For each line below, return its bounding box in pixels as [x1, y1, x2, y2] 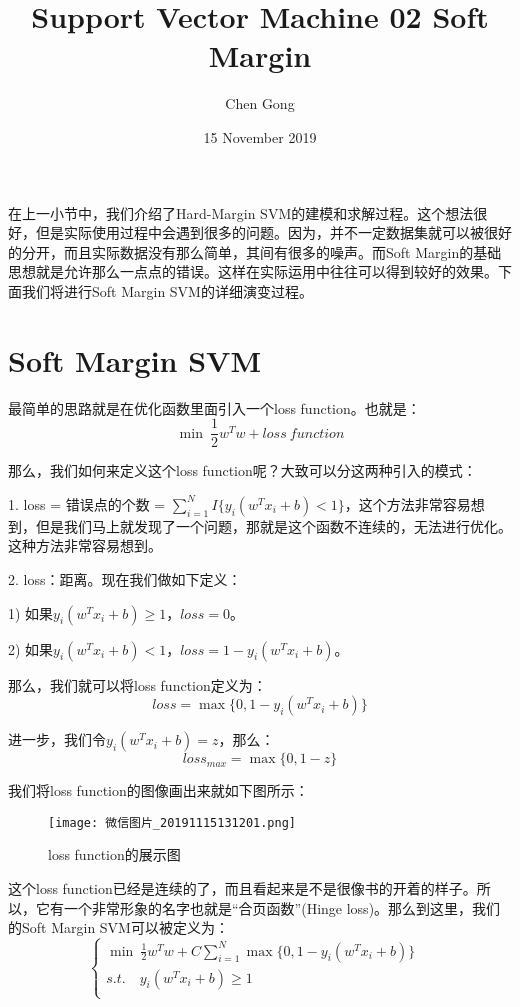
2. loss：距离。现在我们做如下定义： [8, 569, 242, 590]
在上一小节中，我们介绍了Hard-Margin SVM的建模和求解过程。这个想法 [8, 202, 474, 223]
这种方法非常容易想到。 [8, 535, 162, 556]
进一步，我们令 [8, 729, 106, 750]
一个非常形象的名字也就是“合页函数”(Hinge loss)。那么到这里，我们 [63, 897, 501, 918]
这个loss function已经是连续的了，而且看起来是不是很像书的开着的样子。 [8, 878, 477, 899]
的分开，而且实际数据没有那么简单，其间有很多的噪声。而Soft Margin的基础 [8, 241, 502, 262]
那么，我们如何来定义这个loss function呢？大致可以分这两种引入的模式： [8, 460, 477, 481]
